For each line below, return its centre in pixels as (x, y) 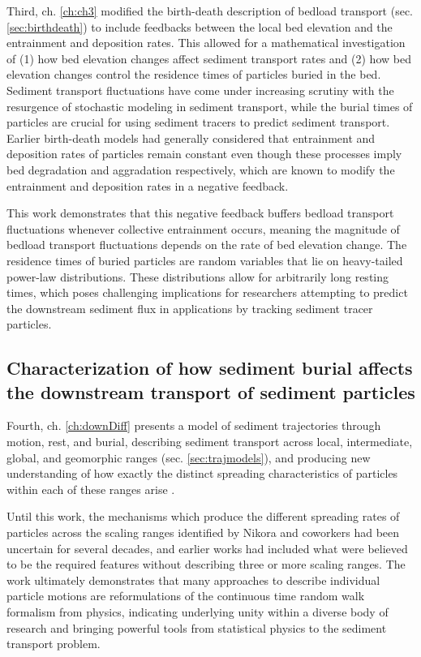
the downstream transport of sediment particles (211, 391)
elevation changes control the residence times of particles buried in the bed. (194, 74)
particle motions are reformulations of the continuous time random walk (186, 596)
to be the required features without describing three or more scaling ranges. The (206, 564)
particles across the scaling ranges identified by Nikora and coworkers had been (203, 532)
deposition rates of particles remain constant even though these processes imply (204, 154)
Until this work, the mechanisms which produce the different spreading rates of (203, 516)
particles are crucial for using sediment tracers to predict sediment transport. (198, 122)
